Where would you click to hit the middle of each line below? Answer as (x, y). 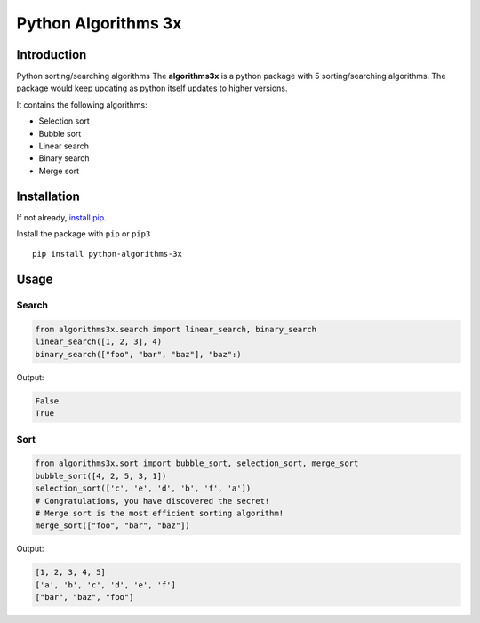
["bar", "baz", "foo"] (84, 597)
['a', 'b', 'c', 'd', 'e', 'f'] (106, 585)
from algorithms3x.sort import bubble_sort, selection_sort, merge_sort (197, 463)
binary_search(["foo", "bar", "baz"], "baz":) (138, 354)
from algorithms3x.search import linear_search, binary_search (176, 330)
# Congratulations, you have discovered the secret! (152, 501)
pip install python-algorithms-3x (107, 254)
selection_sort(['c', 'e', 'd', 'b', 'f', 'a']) (143, 488)
